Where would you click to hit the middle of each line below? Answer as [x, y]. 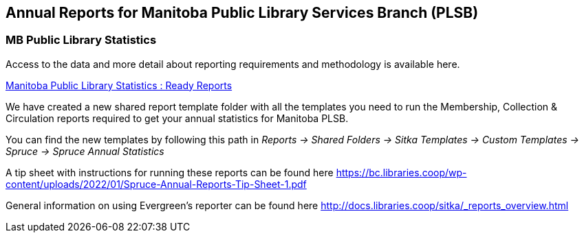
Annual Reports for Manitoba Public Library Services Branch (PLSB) [242, 13]
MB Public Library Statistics [81, 40]
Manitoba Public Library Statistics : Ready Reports [119, 85]
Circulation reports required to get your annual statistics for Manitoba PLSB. [177, 118]
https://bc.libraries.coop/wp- [401, 172]
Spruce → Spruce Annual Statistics [85, 151]
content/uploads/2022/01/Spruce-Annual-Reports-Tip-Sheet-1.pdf [156, 184]
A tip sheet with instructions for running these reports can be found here [170, 172]
